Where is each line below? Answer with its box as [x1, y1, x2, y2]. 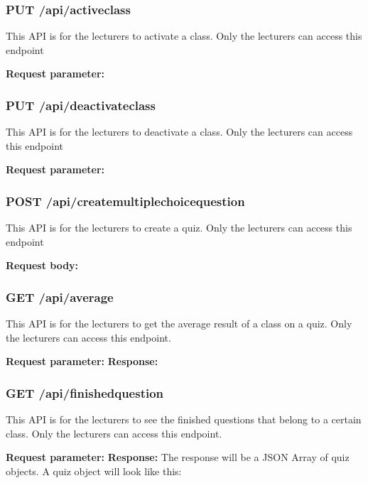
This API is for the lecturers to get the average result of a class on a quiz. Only [6, 316, 352, 331]
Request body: [6, 258, 79, 273]
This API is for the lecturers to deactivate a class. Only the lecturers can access [6, 124, 353, 139]
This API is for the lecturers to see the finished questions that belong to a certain [6, 412, 362, 427]
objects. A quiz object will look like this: [6, 464, 182, 478]
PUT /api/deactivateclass [6, 96, 156, 114]
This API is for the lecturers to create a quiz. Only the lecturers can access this [6, 220, 352, 235]
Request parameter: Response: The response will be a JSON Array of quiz [6, 450, 350, 465]
